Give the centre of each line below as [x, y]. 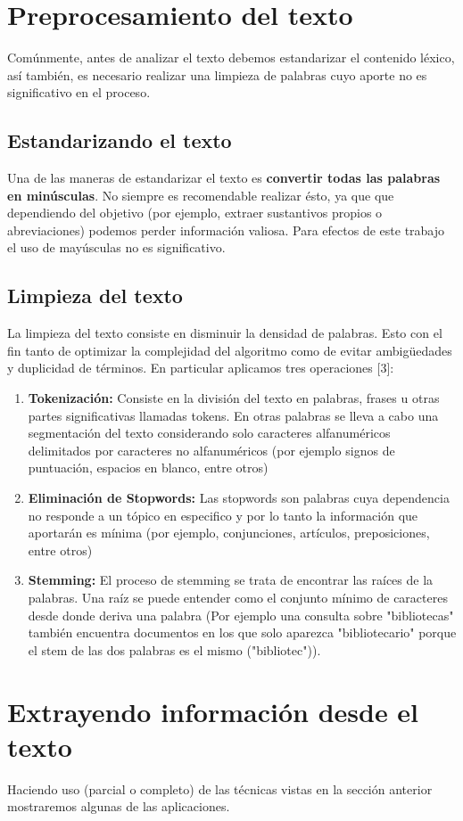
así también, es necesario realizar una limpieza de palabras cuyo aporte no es [217, 74]
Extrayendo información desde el [213, 711]
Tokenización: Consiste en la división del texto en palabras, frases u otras [234, 398]
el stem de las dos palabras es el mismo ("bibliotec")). [174, 649]
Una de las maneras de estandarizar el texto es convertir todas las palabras [224, 178]
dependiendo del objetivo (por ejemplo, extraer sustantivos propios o [195, 213]
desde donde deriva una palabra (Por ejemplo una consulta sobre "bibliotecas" [241, 615]
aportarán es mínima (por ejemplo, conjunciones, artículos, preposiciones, [229, 533]
